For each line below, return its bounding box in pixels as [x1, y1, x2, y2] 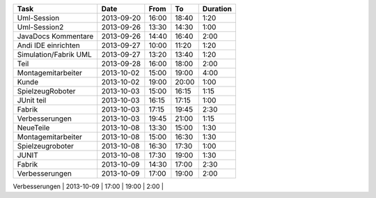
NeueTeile [17, 123, 50, 132]
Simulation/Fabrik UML [17, 49, 92, 59]
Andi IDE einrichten [17, 40, 80, 50]
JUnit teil [17, 96, 47, 105]
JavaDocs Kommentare [17, 31, 94, 41]
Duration [202, 4, 233, 13]
